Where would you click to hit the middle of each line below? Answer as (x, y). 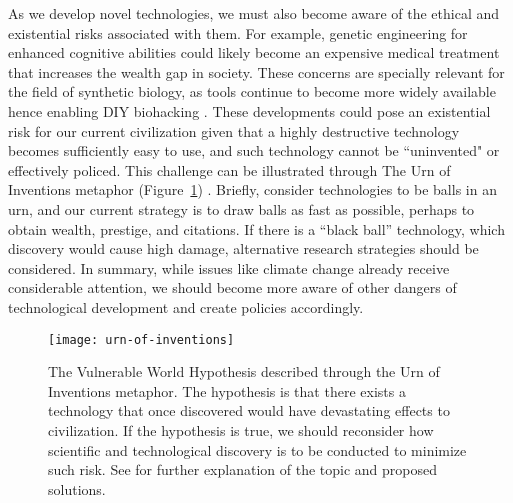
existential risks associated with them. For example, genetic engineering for (238, 32)
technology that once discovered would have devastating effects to (249, 410)
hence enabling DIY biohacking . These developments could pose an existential (249, 110)
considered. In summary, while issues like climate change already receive (229, 267)
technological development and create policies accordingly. (186, 306)
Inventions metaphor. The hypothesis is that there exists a (227, 390)
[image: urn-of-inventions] (141, 339)
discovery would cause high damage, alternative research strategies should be (243, 248)
